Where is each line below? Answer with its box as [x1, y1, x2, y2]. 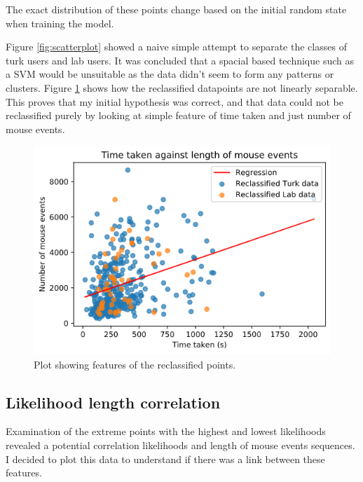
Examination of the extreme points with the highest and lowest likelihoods [6, 424, 326, 439]
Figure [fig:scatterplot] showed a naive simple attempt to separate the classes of [6, 39, 347, 54]
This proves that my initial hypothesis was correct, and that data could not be [6, 94, 343, 109]
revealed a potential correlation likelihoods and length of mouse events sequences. [6, 438, 355, 452]
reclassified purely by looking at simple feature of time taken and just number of [6, 108, 351, 123]
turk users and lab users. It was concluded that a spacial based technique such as [6, 53, 354, 67]
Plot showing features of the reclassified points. [34, 357, 236, 371]
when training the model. [6, 15, 114, 30]
